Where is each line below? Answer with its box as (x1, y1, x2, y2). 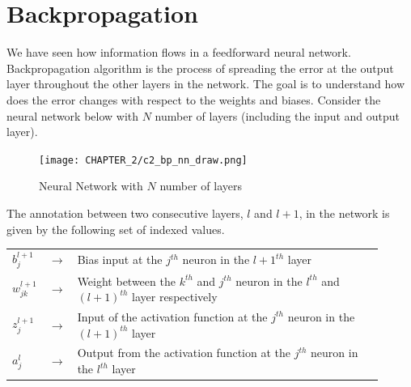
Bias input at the (77, 251, 163, 268)
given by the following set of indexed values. (6, 220, 225, 237)
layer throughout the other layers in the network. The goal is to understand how (6, 75, 405, 92)
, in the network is (299, 204, 390, 221)
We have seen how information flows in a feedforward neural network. (6, 44, 351, 61)
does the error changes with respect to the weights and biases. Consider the (6, 91, 381, 108)
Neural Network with (39, 177, 143, 194)
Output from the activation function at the (77, 344, 290, 361)
